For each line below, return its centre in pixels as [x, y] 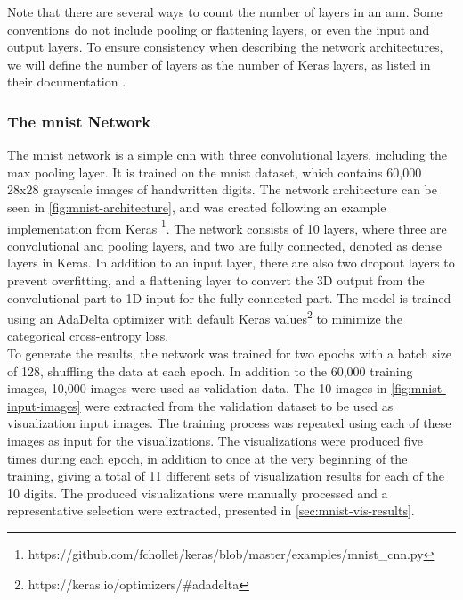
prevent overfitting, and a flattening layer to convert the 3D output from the [216, 280]
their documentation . [67, 82]
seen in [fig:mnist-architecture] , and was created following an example [197, 206]
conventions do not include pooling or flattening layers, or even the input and [219, 29]
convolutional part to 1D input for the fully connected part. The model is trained [229, 297]
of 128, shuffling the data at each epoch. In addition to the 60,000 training [210, 370]
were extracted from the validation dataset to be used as [239, 405]
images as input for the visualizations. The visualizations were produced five [215, 440]
